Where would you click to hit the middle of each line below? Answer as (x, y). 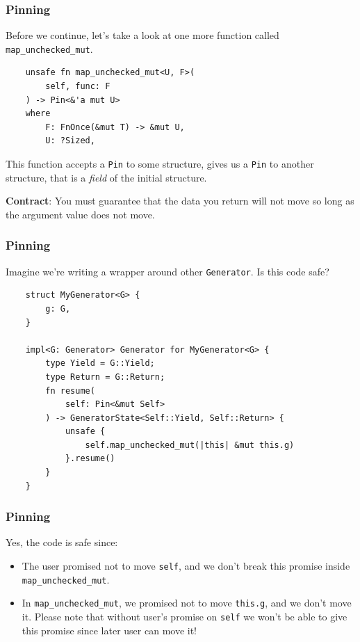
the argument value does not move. (80, 214)
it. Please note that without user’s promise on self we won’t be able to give (185, 617)
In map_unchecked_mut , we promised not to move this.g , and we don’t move (187, 603)
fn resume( (70, 391)
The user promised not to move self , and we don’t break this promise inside (186, 566)
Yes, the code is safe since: (62, 542)
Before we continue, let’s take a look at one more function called (142, 35)
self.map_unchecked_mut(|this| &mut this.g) (190, 445)
